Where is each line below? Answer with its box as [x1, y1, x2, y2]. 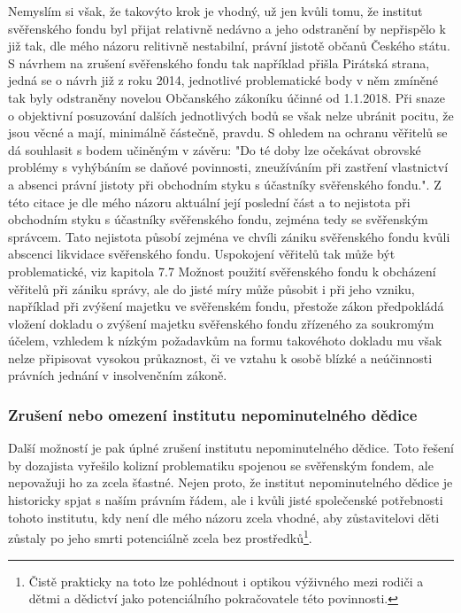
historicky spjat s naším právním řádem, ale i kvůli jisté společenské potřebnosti [8, 491, 443, 509]
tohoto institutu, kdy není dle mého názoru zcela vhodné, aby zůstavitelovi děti [8, 508, 440, 526]
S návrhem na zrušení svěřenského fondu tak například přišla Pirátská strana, [8, 53, 430, 72]
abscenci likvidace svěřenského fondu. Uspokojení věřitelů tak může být [8, 244, 396, 263]
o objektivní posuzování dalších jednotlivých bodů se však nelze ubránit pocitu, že [8, 105, 454, 124]
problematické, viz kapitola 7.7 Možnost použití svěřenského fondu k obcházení [8, 261, 436, 280]
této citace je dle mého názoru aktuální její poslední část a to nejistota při [8, 192, 411, 211]
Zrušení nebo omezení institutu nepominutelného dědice [8, 403, 418, 425]
